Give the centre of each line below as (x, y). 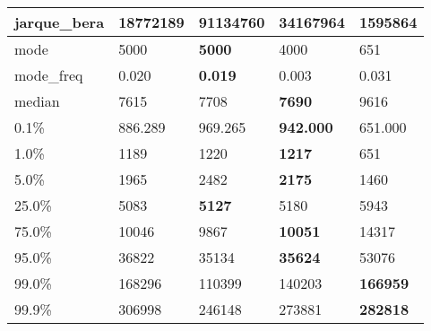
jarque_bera (60, 22)
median (37, 101)
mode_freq (49, 75)
